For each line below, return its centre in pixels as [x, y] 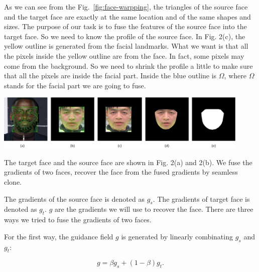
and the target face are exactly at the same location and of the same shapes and [127, 16]
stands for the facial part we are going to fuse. [75, 85]
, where [235, 76]
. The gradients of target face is [201, 198]
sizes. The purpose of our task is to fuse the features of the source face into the [125, 26]
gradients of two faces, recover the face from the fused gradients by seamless [121, 172]
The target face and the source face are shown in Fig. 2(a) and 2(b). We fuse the [128, 162]
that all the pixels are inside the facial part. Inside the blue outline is [110, 76]
